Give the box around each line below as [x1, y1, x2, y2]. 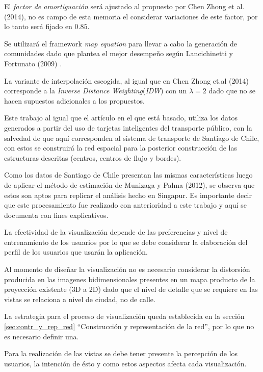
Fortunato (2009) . [4, 58, 62, 68]
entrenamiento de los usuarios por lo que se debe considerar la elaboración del [4, 236, 248, 247]
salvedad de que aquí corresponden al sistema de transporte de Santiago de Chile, [4, 132, 259, 143]
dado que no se [208, 85, 255, 96]
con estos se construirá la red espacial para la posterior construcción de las [4, 142, 238, 153]
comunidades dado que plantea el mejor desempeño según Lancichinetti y [4, 48, 233, 59]
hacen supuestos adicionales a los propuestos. [4, 95, 145, 106]
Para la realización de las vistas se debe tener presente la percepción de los [4, 348, 238, 359]
